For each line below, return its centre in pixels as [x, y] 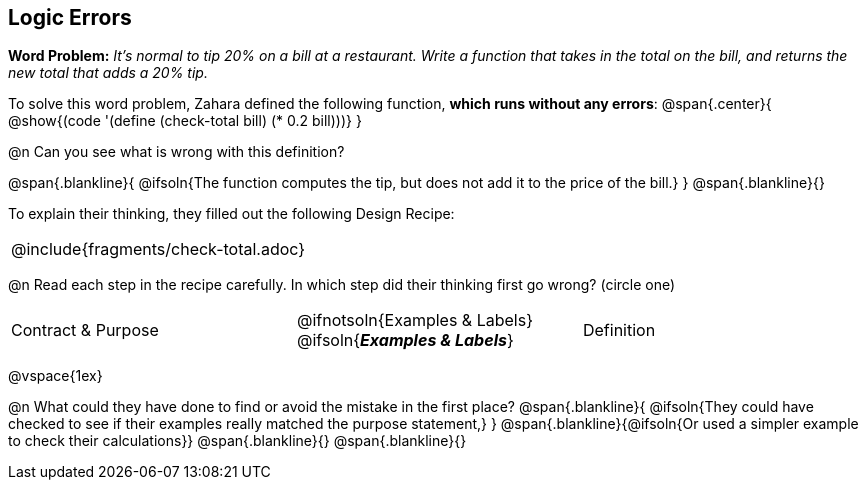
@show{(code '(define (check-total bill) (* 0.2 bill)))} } [185, 121]
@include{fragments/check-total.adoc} [158, 249]
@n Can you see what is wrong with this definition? [176, 152]
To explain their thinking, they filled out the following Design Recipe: [231, 214]
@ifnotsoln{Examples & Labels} [414, 320]
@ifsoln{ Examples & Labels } [405, 340]
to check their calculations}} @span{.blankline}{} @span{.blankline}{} [237, 441]
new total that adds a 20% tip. [108, 73]
